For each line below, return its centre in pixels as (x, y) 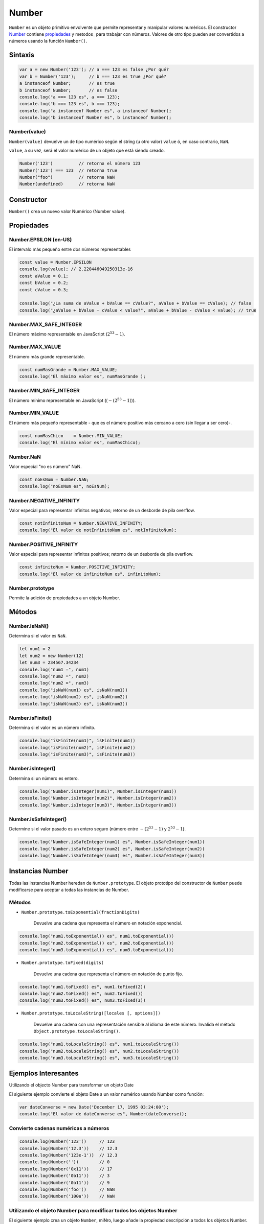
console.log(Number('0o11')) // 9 (65, 1183)
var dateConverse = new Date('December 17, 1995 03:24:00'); (94, 1107)
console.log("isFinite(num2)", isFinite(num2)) (77, 747)
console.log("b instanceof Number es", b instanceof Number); (95, 118)
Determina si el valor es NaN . (38, 636)
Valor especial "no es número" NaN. (45, 466)
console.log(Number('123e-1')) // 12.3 (68, 1155)
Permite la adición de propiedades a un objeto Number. (65, 598)
